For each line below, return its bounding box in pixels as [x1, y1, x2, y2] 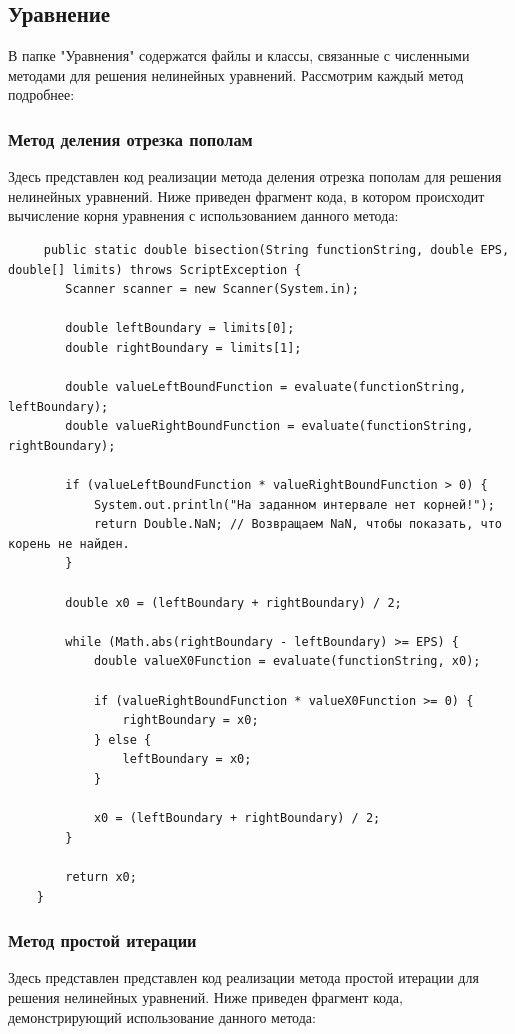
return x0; [65, 869, 137, 884]
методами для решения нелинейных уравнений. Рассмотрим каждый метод [8, 64, 464, 85]
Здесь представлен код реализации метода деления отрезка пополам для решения [8, 166, 502, 187]
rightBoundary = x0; [122, 713, 259, 728]
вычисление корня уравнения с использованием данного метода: [8, 205, 399, 226]
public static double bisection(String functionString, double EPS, [43, 242, 510, 257]
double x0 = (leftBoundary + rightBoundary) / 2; [65, 595, 402, 610]
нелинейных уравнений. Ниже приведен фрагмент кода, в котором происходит [8, 185, 485, 206]
